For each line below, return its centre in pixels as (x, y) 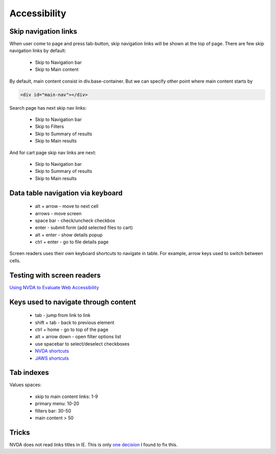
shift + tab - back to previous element (75, 322)
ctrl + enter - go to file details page (72, 242)
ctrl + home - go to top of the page (72, 330)
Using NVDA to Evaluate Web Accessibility (54, 287)
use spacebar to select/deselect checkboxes (82, 344)
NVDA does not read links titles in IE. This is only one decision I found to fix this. (94, 444)
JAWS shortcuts (52, 358)
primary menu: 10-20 (57, 403)
